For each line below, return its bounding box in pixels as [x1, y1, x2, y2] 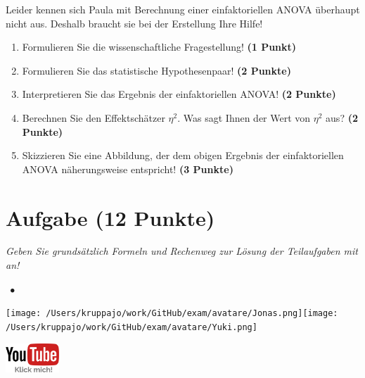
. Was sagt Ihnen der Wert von [177, 110, 311, 125]
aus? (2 [326, 110, 358, 125]
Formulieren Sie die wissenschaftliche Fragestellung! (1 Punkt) [22, 39, 297, 54]
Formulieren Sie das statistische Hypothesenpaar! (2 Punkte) [22, 63, 291, 77]
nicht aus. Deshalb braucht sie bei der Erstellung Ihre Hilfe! [6, 15, 263, 30]
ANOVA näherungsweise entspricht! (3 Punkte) [22, 161, 233, 176]
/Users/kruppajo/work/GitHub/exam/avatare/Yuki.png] [6, 322, 257, 332]
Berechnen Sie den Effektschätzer [22, 110, 165, 125]
